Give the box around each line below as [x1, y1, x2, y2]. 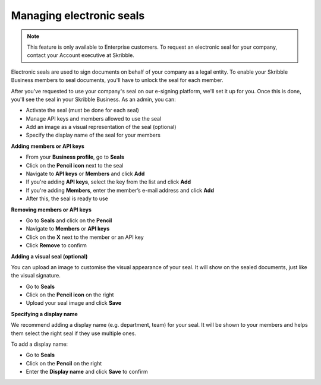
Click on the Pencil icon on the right [26, 291, 114, 298]
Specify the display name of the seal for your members [26, 131, 160, 139]
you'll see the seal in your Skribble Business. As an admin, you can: [11, 96, 177, 103]
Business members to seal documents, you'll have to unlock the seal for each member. [11, 77, 224, 84]
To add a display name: [11, 340, 68, 348]
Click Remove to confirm [26, 242, 87, 249]
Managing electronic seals [11, 9, 145, 22]
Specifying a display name [11, 310, 78, 317]
